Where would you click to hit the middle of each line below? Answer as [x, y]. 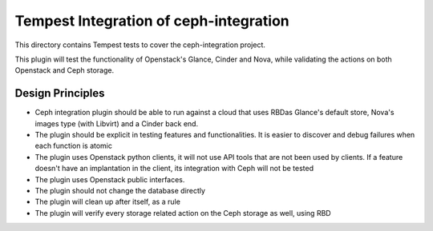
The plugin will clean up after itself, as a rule [107, 202]
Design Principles [60, 93]
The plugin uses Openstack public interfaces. [110, 179]
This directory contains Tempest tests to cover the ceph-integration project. [140, 45]
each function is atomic [73, 146]
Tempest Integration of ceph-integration [152, 21]
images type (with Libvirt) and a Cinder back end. [117, 123]
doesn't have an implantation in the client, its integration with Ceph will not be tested [174, 169]
